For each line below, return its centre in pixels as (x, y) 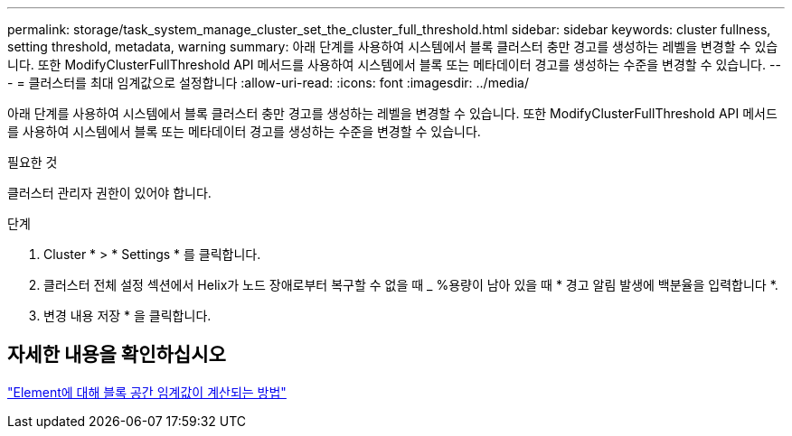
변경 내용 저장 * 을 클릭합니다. (127, 315)
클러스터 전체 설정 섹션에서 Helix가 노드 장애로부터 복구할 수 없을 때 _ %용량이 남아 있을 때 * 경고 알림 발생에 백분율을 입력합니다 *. (411, 285)
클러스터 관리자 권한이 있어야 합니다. (109, 193)
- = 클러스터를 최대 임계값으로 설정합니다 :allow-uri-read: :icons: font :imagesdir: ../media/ (268, 83)
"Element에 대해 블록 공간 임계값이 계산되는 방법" (147, 392)
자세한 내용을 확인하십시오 (117, 355)
